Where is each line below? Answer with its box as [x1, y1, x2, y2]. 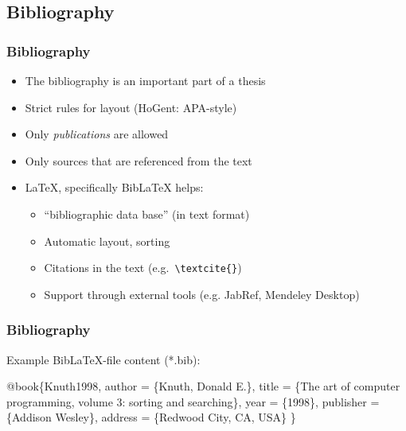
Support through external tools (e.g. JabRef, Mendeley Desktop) [44, 285, 360, 302]
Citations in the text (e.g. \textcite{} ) [44, 259, 242, 276]
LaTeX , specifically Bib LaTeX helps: [25, 179, 204, 196]
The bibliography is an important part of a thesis [25, 72, 266, 88]
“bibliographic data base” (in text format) [44, 205, 250, 222]
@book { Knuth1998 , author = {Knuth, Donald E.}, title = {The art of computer [6, 378, 400, 394]
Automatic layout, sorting [44, 232, 170, 249]
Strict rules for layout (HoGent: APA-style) [25, 99, 237, 115]
